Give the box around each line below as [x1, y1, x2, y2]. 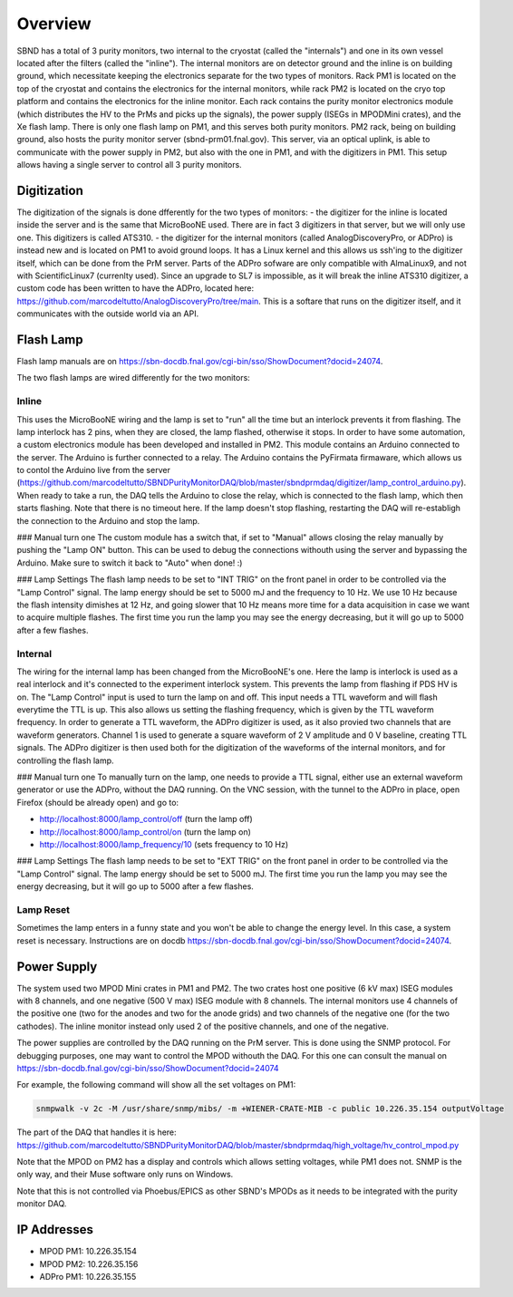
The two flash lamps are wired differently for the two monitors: [16, 373, 251, 383]
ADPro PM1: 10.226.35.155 [39, 1271, 137, 1282]
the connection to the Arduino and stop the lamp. [16, 515, 200, 526]
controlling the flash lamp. [16, 755, 114, 766]
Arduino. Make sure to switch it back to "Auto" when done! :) [16, 557, 243, 568]
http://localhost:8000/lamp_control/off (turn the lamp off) [39, 814, 253, 825]
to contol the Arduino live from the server [16, 465, 171, 476]
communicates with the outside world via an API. [16, 308, 199, 319]
